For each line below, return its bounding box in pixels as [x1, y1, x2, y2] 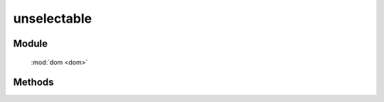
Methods [13, 76, 54, 89]
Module [13, 38, 48, 50]
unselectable [13, 11, 92, 26]
